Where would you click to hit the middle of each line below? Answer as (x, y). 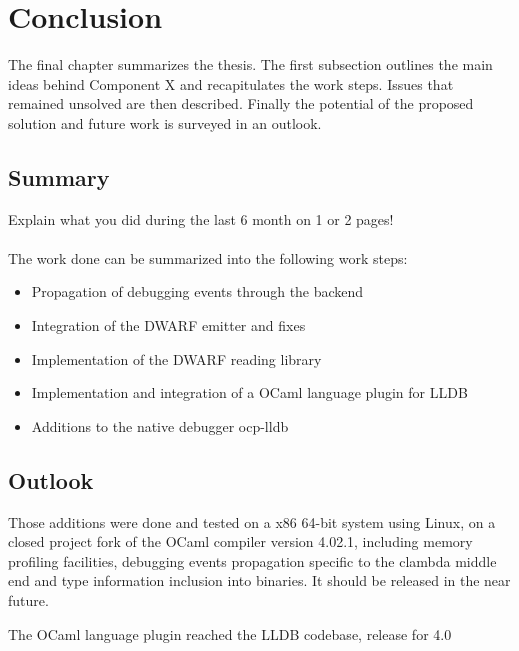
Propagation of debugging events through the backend (197, 291)
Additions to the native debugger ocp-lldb (160, 425)
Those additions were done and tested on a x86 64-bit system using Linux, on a (252, 521)
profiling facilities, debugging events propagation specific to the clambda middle (252, 560)
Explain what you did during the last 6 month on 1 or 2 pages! (201, 218)
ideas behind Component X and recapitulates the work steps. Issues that (231, 83)
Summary (59, 176)
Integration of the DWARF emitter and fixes (168, 325)
